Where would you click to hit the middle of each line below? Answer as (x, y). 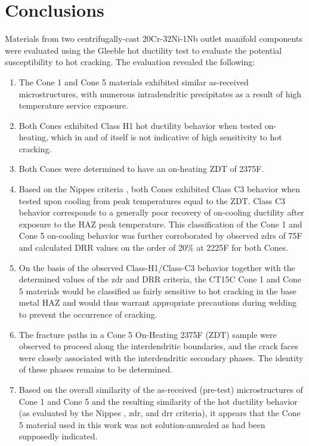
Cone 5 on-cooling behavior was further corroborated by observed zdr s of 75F (160, 236)
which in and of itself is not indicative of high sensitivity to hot (166, 137)
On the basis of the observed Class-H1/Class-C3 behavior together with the (157, 267)
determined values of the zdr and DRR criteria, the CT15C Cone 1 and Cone (160, 279)
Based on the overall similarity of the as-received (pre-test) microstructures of (161, 389)
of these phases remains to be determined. (95, 369)
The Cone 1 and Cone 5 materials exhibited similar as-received (134, 81)
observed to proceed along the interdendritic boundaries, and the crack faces (158, 346)
